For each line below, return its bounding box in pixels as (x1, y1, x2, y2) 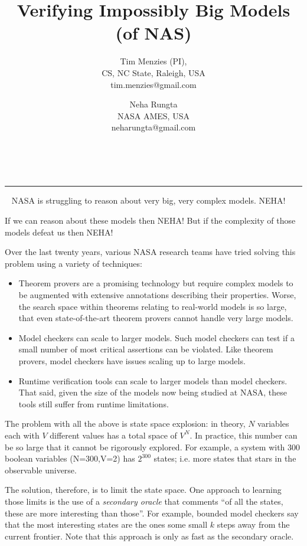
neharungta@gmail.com (111, 121, 196, 133)
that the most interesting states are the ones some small (5, 518, 208, 531)
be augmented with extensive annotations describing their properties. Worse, (18, 289, 296, 301)
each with (5, 429, 40, 441)
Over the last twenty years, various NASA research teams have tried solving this (5, 246, 296, 258)
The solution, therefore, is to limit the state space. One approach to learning (5, 483, 282, 496)
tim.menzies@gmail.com (110, 78, 197, 90)
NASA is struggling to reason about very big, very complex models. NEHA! (11, 194, 286, 207)
